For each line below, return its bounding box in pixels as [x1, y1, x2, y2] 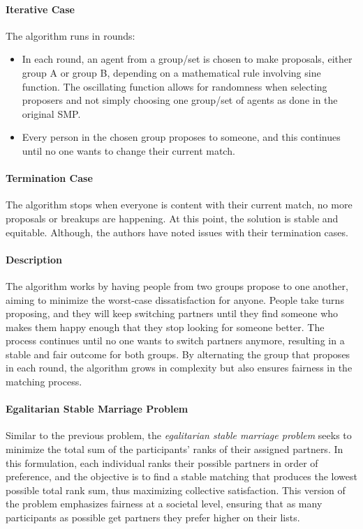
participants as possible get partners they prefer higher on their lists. [6, 510, 300, 525]
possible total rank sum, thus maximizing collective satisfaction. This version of [6, 482, 346, 497]
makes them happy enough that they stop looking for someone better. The [6, 319, 325, 334]
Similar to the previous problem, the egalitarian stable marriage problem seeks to [6, 428, 352, 443]
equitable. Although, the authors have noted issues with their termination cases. [6, 224, 348, 239]
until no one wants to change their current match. [22, 143, 235, 158]
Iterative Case [6, 1, 75, 16]
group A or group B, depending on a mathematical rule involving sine [22, 65, 321, 79]
